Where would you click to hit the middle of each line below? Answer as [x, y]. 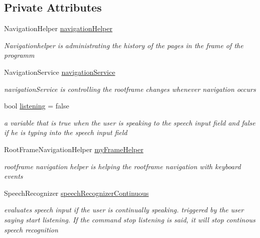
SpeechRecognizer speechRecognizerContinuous [77, 193]
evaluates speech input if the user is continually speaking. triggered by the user [124, 210]
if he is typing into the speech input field [66, 132]
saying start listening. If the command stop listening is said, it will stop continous [130, 219]
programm [19, 55]
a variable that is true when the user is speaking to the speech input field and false [130, 122]
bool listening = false [37, 106]
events [14, 176]
